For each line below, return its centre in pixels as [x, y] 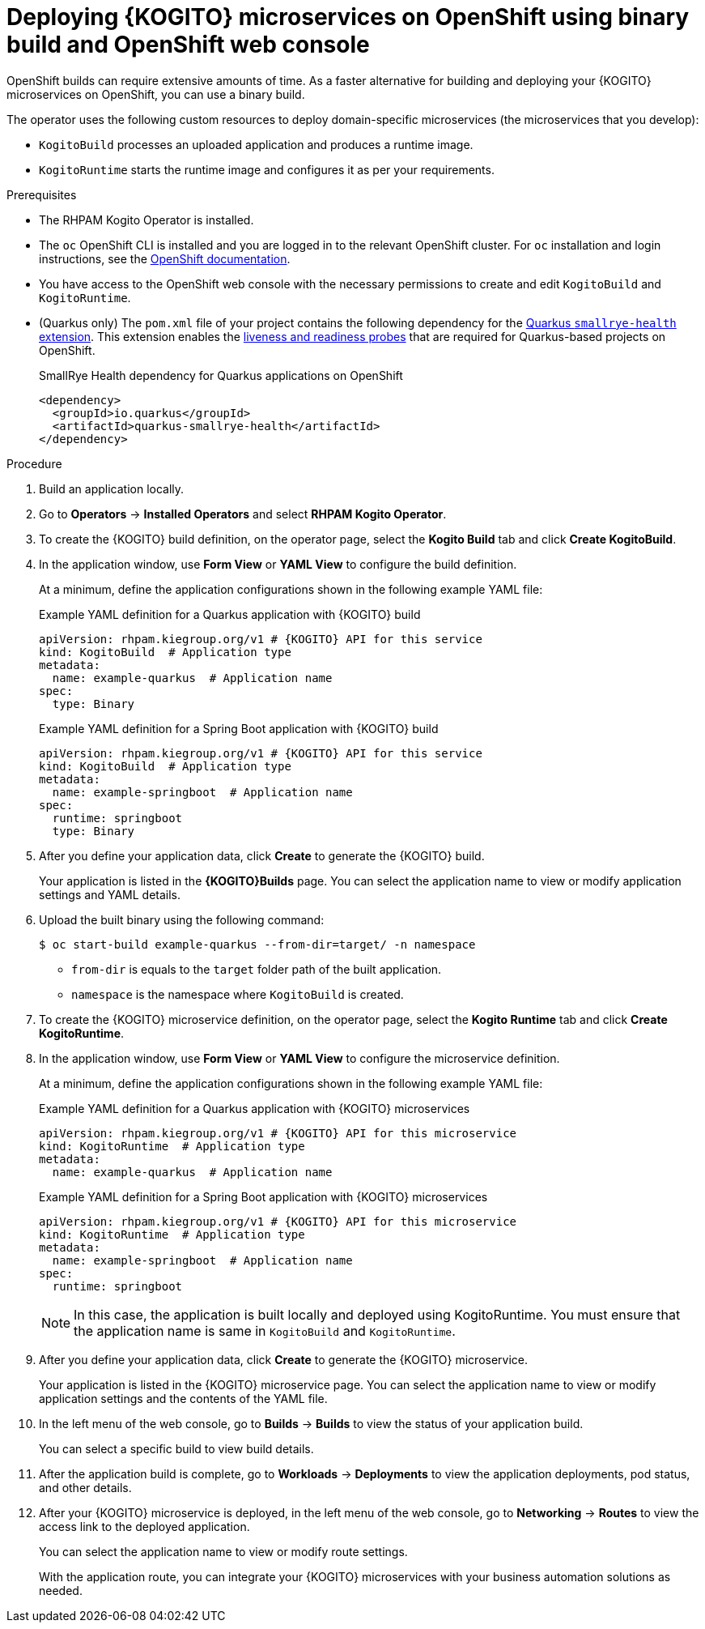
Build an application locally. [112, 488]
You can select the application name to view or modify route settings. [223, 1551]
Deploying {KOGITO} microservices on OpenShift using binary [348, 17]
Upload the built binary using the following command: [182, 919]
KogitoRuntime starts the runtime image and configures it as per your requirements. [267, 169]
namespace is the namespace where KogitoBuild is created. [238, 994]
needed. [61, 1590]
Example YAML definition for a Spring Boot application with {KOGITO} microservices [263, 1196]
